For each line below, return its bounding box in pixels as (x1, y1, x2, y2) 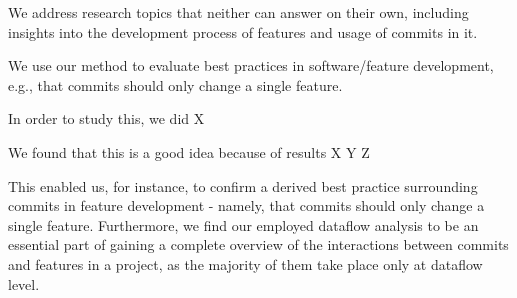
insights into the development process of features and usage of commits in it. (8, 21, 478, 42)
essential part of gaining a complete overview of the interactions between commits (8, 234, 509, 255)
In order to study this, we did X (8, 108, 205, 129)
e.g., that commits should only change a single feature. (8, 74, 343, 95)
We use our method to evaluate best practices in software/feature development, (8, 55, 494, 76)
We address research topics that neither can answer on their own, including (8, 2, 469, 22)
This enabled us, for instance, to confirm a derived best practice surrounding (8, 175, 478, 196)
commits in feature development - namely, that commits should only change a (8, 195, 485, 216)
